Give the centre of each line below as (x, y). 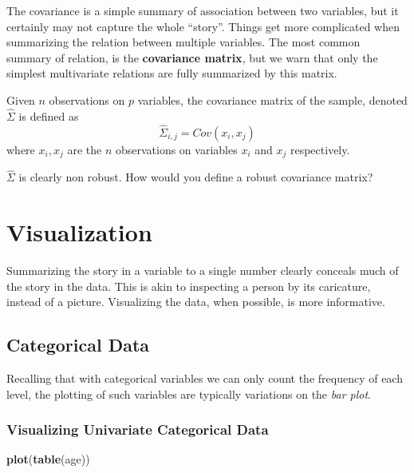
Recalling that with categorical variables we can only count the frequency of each (205, 378)
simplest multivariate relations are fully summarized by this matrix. (172, 73)
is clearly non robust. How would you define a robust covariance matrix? (196, 177)
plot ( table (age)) (48, 459)
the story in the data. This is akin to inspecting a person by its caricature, (189, 286)
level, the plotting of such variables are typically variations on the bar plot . (189, 394)
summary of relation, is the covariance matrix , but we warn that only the (192, 57)
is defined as (49, 115)
